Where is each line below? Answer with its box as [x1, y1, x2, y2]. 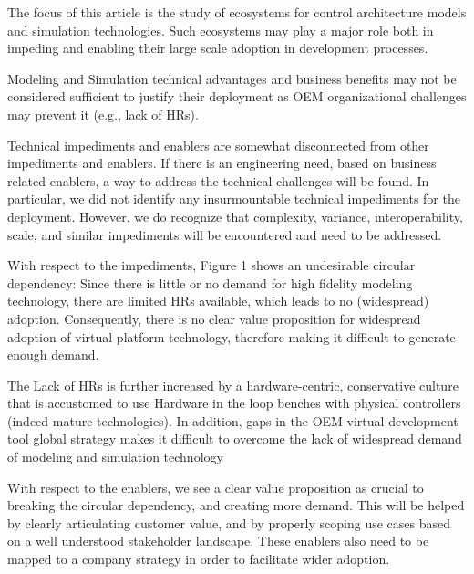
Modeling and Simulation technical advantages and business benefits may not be [7, 68, 457, 88]
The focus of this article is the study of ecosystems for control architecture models [7, 3, 467, 21]
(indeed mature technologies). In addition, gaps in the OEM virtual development [7, 411, 459, 430]
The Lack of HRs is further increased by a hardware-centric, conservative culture [7, 375, 459, 394]
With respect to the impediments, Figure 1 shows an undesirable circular [7, 256, 416, 275]
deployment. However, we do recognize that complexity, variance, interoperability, [7, 206, 463, 225]
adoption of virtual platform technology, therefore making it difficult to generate [7, 327, 456, 346]
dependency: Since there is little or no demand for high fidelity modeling [7, 273, 413, 292]
